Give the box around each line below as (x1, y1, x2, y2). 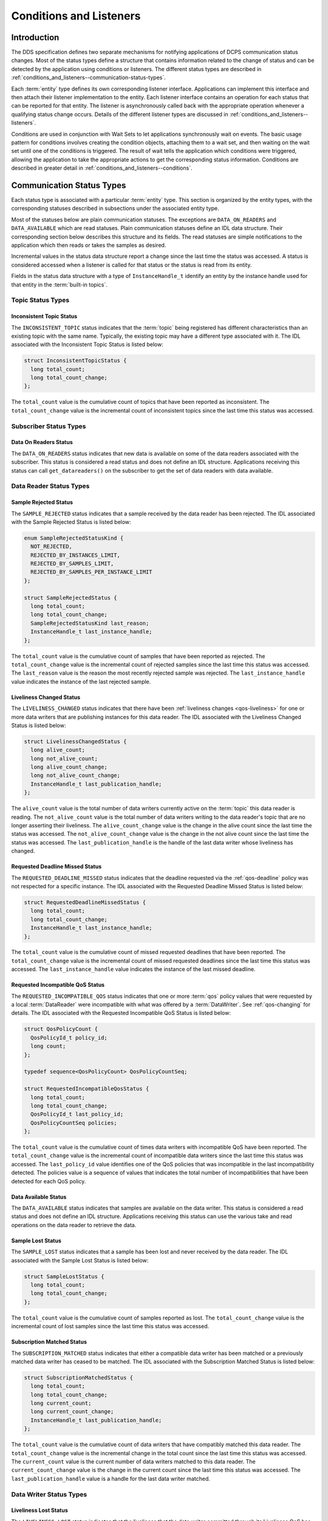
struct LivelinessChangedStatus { (24, 738, 127, 745)
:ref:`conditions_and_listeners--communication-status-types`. (11, 74, 166, 82)
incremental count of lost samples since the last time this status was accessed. (11, 1323, 210, 1330)
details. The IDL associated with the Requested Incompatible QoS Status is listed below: (11, 1009, 231, 1017)
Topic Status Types (11, 296, 70, 304)
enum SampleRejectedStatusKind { (24, 534, 124, 541)
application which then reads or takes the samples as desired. (11, 242, 166, 249)
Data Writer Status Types (11, 1490, 87, 1498)
